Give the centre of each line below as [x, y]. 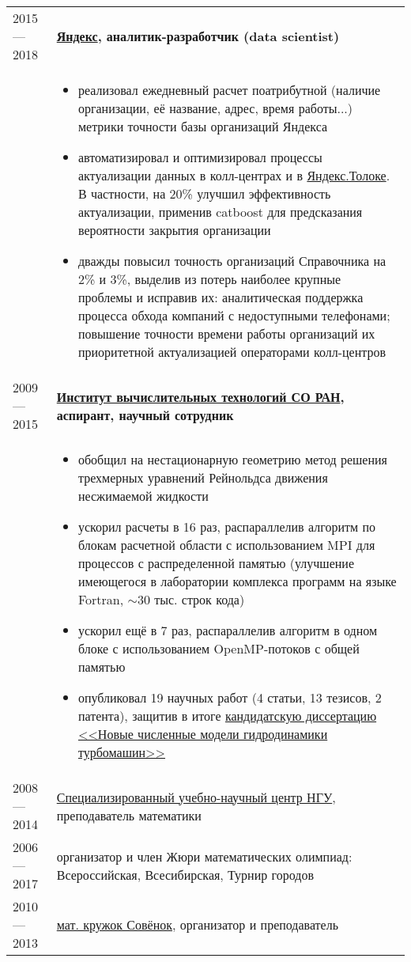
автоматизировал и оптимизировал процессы [200, 157]
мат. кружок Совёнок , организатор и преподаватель [197, 924]
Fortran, [101, 599]
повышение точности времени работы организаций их [226, 333]
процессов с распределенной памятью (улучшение [216, 563]
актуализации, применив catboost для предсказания [220, 212]
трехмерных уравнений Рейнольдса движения [203, 477]
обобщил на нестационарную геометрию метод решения [232, 459]
